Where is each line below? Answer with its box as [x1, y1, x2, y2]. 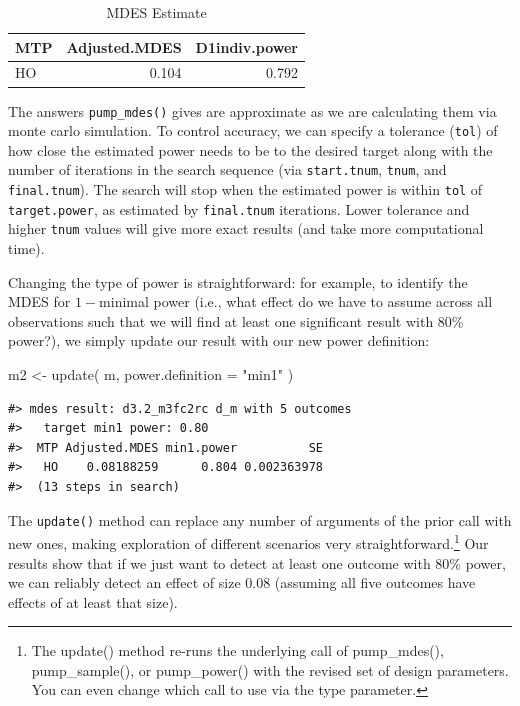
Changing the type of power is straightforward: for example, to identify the [8, 271, 468, 292]
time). [8, 238, 45, 259]
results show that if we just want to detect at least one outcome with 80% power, [8, 552, 506, 573]
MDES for [8, 291, 71, 312]
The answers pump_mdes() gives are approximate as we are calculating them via [8, 100, 497, 121]
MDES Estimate [106, 2, 207, 22]
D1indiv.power [195, 36, 298, 57]
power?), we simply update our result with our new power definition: [8, 330, 430, 351]
